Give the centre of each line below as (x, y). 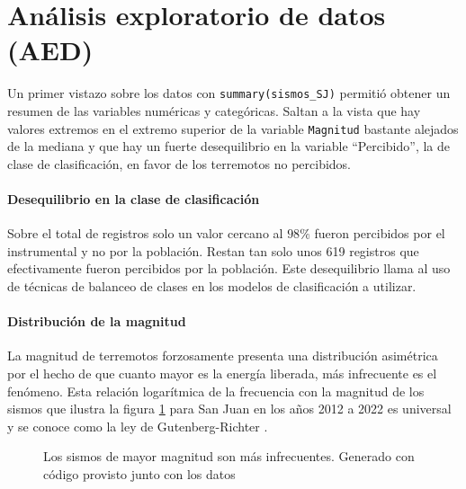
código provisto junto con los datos (139, 473)
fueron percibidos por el (380, 233)
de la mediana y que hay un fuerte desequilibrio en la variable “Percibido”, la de (229, 146)
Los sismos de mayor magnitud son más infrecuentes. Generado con (229, 456)
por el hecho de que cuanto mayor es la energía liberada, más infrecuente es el (222, 373)
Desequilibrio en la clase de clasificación (134, 199)
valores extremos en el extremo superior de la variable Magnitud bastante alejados (233, 128)
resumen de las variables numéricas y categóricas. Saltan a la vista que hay (214, 110)
